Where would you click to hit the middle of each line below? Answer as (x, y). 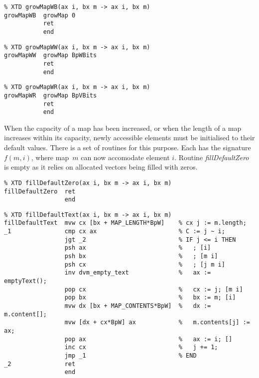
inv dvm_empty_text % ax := (138, 273)
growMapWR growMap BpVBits (51, 95)
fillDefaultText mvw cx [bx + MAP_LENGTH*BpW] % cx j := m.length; (125, 223)
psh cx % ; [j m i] (145, 264)
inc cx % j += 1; (141, 347)
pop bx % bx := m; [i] (150, 298)
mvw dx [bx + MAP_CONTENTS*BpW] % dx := (138, 306)
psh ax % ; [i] (138, 248)
